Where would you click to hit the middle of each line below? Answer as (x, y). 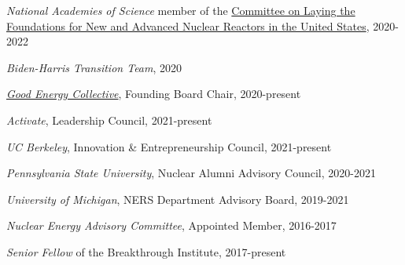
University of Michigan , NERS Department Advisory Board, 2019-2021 (178, 199)
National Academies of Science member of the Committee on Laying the (181, 10)
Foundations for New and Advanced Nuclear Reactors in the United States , (188, 25)
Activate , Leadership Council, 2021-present (109, 120)
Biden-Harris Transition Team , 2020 (94, 67)
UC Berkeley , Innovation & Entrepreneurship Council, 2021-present (169, 146)
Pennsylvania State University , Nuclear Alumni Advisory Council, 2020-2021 (191, 173)
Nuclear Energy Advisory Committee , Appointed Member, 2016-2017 (171, 225)
